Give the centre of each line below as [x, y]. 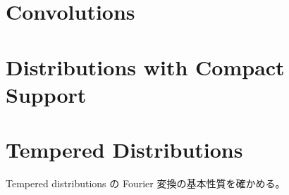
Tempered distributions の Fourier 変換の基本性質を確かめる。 [146, 183]
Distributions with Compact [145, 67]
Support [46, 94]
